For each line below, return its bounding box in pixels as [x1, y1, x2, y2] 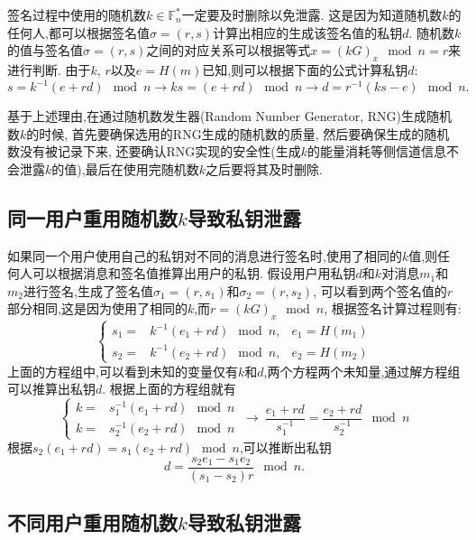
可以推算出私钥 [7, 379, 96, 398]
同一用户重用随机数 [7, 203, 178, 231]
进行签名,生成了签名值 [23, 281, 153, 300]
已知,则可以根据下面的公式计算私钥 [202, 60, 408, 79]
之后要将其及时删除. [205, 159, 323, 178]
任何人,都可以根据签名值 [7, 23, 150, 42]
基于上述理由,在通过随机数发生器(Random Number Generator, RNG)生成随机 [7, 107, 453, 126]
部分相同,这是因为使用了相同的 [7, 299, 188, 318]
